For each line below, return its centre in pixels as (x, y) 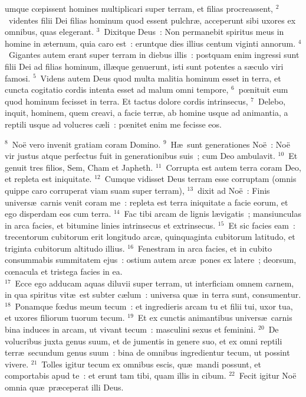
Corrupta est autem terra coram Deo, (233, 167)
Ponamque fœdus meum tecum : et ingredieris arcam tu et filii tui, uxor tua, (154, 306)
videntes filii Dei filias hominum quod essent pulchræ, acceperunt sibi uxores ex (152, 20)
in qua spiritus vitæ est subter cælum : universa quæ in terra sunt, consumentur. (153, 295)
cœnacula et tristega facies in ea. (64, 271)
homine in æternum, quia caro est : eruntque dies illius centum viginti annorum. (150, 43)
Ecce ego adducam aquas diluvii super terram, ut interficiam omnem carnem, (154, 283)
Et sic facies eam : (262, 225)
